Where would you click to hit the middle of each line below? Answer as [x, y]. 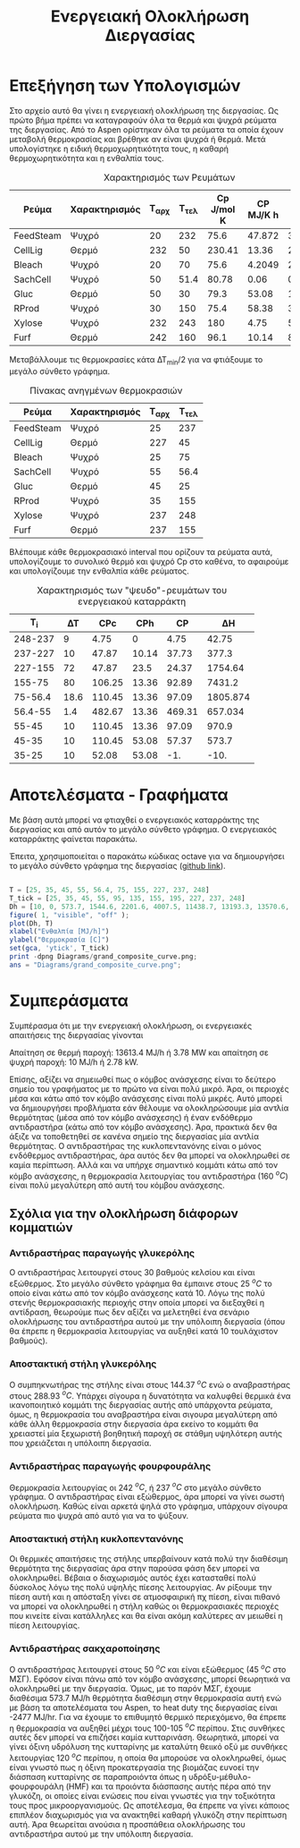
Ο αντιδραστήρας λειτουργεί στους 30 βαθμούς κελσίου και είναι [132, 1273]
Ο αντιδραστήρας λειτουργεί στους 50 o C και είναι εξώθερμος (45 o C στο [148, 1668]
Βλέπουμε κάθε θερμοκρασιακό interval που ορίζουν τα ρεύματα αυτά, [141, 551]
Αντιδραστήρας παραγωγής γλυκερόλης [102, 1253]
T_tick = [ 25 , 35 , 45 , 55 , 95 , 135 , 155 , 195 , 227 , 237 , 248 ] [127, 898]
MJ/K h [263, 215]
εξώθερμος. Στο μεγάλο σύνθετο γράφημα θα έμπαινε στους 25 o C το [141, 1283]
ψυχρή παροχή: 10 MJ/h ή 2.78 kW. [74, 1061]
